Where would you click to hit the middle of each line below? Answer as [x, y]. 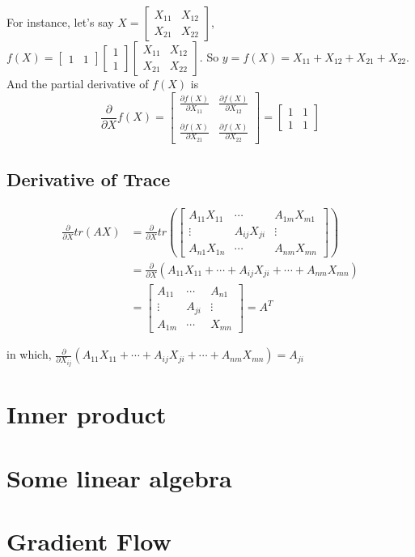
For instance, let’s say [60, 22]
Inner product [87, 414]
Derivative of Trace [89, 179]
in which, [29, 354]
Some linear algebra [119, 477]
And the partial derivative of [78, 83]
